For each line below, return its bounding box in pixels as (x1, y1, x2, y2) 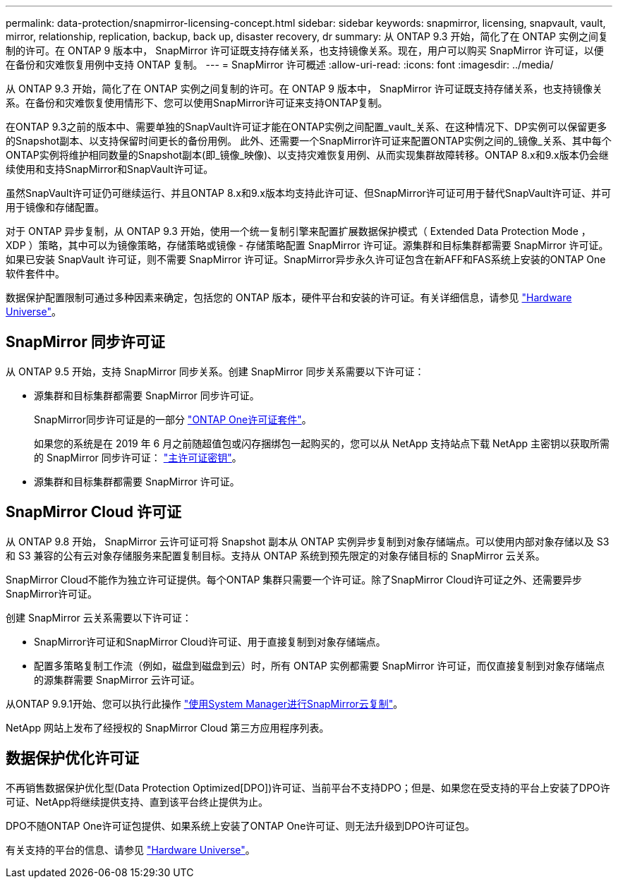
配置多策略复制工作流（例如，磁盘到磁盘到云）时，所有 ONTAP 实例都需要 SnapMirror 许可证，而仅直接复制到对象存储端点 (34, 659, 605, 672)
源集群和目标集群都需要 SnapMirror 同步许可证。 (34, 389, 260, 401)
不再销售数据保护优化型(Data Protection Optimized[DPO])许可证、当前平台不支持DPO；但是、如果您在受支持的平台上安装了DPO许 (6, 781, 610, 794)
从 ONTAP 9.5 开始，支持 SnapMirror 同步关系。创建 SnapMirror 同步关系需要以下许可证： (6, 365, 425, 377)
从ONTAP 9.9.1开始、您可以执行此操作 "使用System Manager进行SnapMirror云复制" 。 (6, 697, 404, 710)
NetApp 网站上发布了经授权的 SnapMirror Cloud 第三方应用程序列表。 (6, 721, 329, 734)
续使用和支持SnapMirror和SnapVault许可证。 (6, 163, 214, 175)
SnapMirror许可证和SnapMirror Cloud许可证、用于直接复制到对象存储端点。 (34, 635, 386, 648)
